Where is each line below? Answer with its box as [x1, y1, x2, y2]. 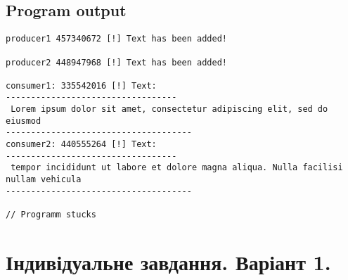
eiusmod [6, 115, 41, 126]
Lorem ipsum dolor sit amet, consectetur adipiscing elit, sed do [11, 104, 328, 115]
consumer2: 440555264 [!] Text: [6, 139, 157, 150]
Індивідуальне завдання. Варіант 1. [6, 247, 331, 276]
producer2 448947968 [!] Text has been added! [6, 57, 227, 68]
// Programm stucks [6, 210, 96, 220]
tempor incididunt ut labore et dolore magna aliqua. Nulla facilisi [11, 163, 343, 173]
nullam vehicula [6, 174, 82, 185]
